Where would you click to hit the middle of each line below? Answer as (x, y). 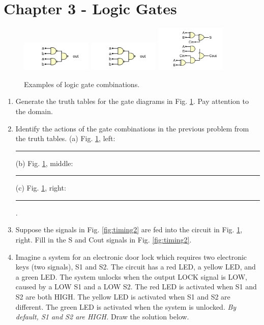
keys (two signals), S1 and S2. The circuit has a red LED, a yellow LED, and (136, 267)
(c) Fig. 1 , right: (41, 188)
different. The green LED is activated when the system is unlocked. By (126, 306)
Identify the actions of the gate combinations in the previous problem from (132, 128)
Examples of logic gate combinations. (82, 84)
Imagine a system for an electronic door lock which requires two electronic (131, 256)
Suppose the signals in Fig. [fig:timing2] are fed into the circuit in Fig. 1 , (129, 229)
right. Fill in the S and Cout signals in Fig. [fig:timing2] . (104, 240)
